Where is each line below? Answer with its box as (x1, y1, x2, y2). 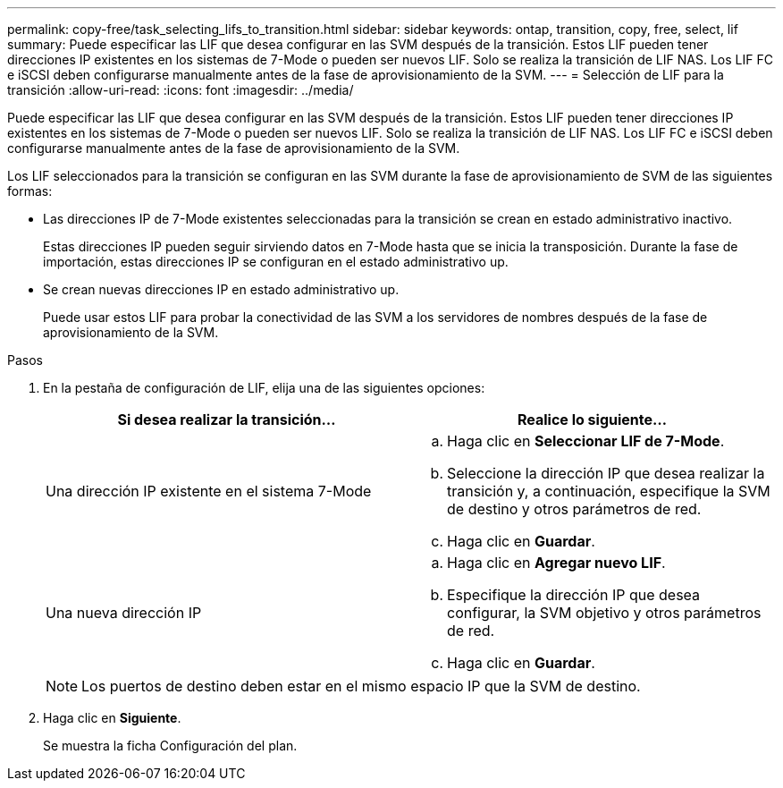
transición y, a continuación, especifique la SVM (447, 482, 770, 500)
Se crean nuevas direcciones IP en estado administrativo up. (43, 282, 400, 297)
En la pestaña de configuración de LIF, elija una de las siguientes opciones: (43, 380, 485, 395)
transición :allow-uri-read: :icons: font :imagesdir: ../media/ (7, 82, 354, 97)
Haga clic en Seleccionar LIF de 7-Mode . (447, 432, 725, 450)
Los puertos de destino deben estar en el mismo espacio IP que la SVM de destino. (81, 677, 641, 695)
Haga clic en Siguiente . (43, 710, 181, 725)
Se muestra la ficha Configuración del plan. (43, 738, 298, 753)
